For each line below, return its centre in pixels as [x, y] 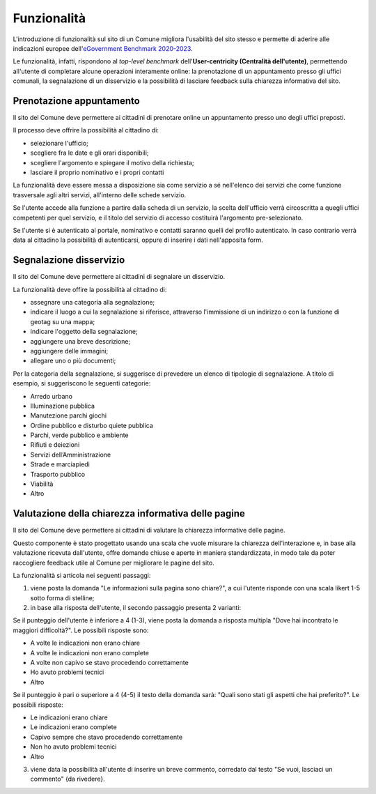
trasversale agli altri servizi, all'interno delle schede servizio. [100, 194]
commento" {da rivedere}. [68, 779]
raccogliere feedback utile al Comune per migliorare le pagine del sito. [114, 563]
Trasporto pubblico [58, 474]
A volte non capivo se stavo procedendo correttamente [110, 663]
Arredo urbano [52, 396]
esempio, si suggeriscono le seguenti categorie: [82, 383]
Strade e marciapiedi [60, 464]
